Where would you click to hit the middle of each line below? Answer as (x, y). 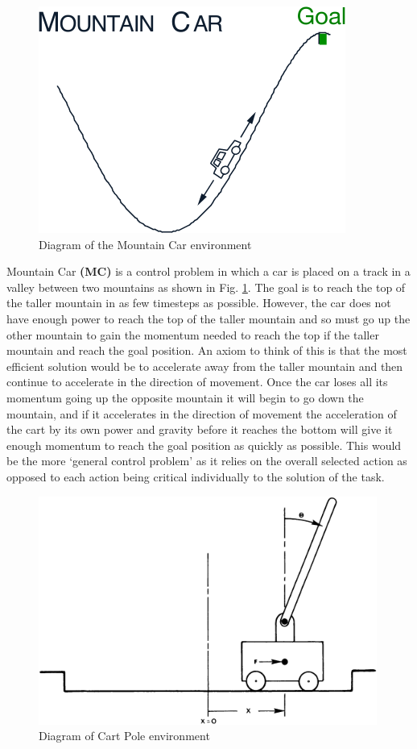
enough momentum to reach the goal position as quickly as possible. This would (204, 445)
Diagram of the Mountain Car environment (145, 244)
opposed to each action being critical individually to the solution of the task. (196, 476)
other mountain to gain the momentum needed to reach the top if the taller (193, 334)
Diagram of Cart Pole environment (124, 736)
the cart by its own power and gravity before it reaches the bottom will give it (200, 429)
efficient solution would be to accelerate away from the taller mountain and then (205, 366)
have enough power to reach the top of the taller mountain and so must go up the (208, 318)
